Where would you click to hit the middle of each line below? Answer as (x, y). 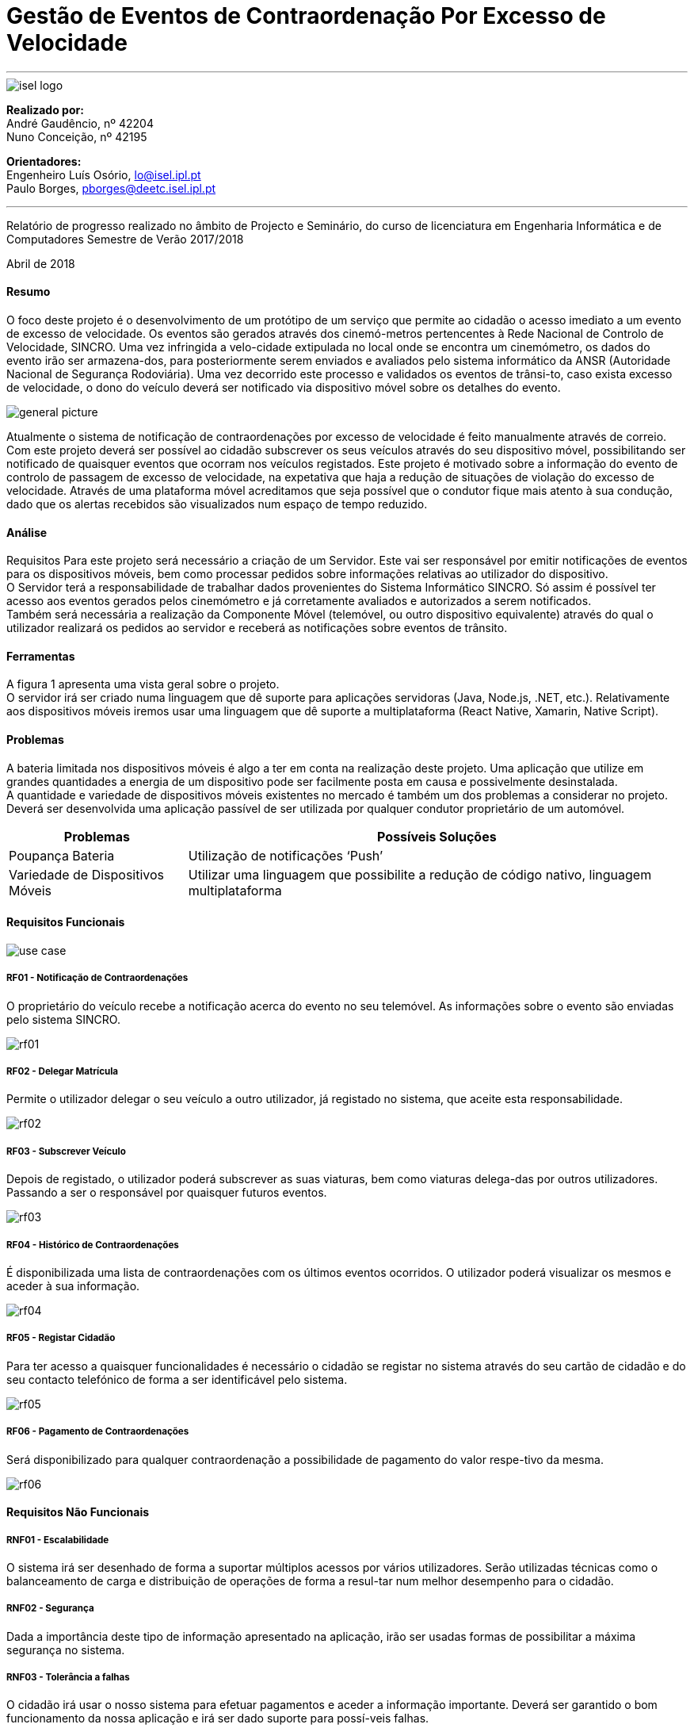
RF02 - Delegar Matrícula (63, 1072)
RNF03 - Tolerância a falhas (68, 1678)
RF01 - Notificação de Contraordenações (97, 978)
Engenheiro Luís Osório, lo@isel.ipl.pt (104, 174)
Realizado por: (45, 109)
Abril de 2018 (41, 263)
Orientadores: (44, 161)
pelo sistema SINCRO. (63, 1019)
